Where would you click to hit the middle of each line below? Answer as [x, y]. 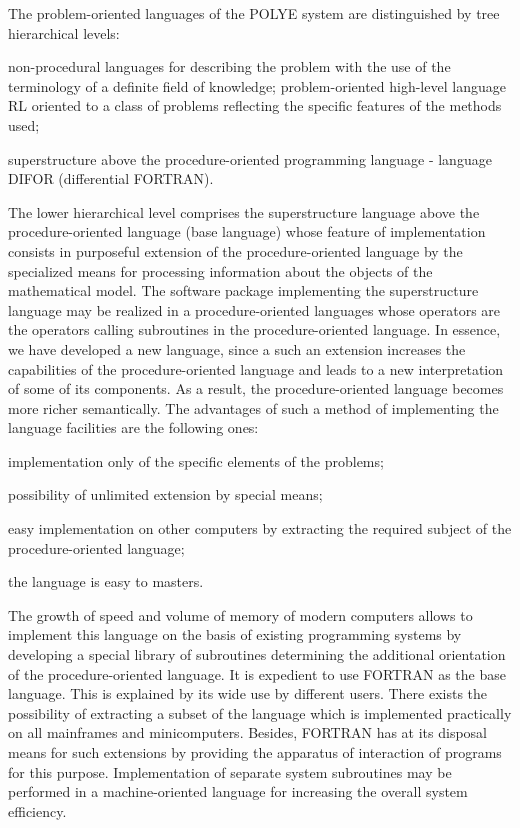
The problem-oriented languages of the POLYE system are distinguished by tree [254, 13]
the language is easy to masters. [106, 581]
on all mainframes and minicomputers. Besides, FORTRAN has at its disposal [248, 732]
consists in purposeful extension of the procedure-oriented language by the [235, 250]
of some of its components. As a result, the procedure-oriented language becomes [256, 388]
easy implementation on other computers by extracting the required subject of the [260, 528]
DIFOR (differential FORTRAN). [111, 178]
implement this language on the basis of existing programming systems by [235, 634]
